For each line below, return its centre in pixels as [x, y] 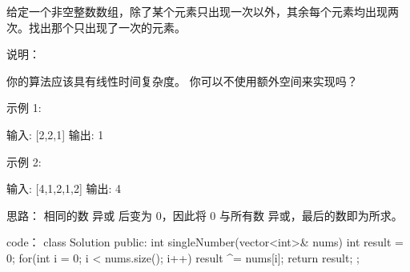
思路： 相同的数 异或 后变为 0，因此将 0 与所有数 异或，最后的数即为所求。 [205, 215]
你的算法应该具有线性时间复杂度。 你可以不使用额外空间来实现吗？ [182, 80]
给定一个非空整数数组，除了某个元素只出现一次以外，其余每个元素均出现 [197, 11]
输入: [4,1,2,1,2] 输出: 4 [64, 188]
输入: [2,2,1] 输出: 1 [55, 134]
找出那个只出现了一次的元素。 [107, 27]
